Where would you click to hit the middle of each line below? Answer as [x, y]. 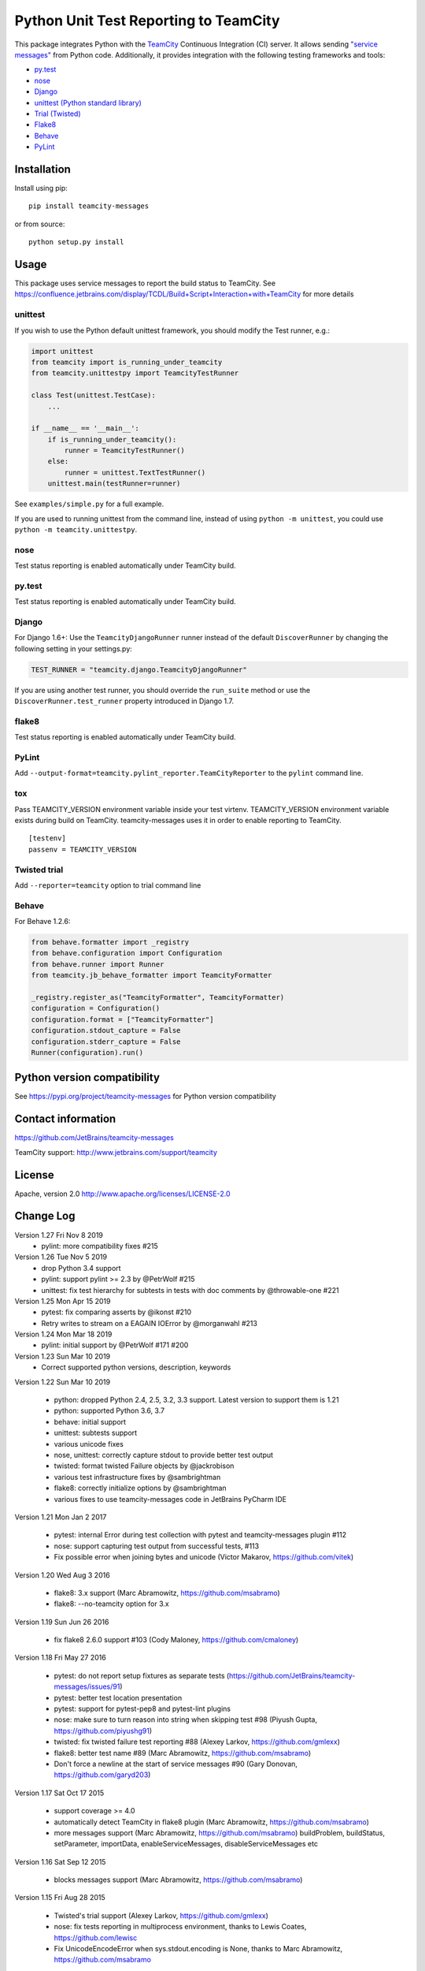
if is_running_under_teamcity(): [112, 439]
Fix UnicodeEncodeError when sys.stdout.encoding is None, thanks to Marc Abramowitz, [198, 1949]
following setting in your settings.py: [74, 648]
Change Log [45, 1216]
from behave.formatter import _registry [110, 943]
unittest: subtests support [96, 1433]
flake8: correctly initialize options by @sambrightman [140, 1488]
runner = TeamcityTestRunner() [124, 451]
